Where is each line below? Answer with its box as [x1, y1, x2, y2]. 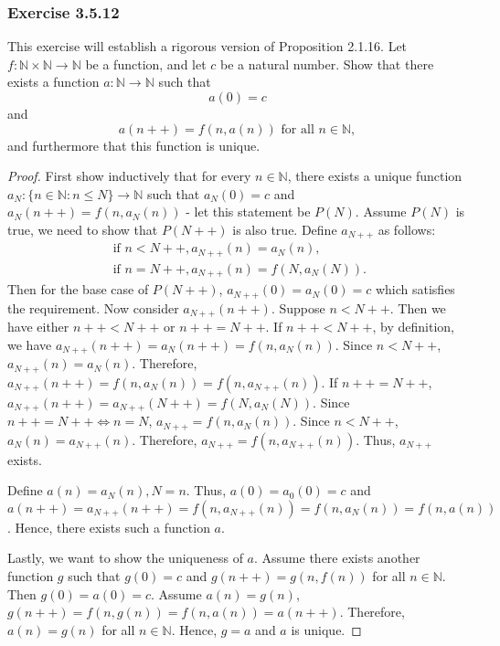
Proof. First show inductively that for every [7, 166, 251, 185]
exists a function [7, 72, 100, 91]
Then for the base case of [7, 280, 149, 299]
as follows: [378, 219, 436, 238]
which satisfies [375, 280, 455, 299]
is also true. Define [232, 219, 337, 238]
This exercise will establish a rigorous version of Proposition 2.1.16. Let [7, 37, 408, 56]
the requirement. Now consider [7, 298, 179, 317]
